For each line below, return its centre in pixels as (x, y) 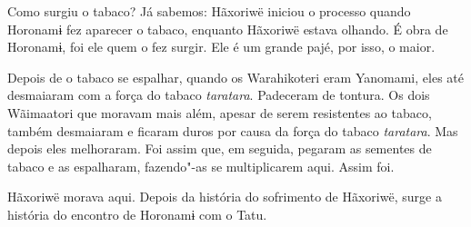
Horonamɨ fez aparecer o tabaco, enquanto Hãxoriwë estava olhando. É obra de (228, 29)
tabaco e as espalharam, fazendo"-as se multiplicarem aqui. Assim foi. (201, 166)
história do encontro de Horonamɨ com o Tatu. (137, 214)
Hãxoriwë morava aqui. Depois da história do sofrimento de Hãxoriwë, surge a (225, 197)
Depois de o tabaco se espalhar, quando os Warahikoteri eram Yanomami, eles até (235, 77)
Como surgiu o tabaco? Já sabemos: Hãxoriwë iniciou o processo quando (209, 11)
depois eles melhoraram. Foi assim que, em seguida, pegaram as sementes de (220, 148)
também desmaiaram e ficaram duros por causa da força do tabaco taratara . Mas (233, 130)
